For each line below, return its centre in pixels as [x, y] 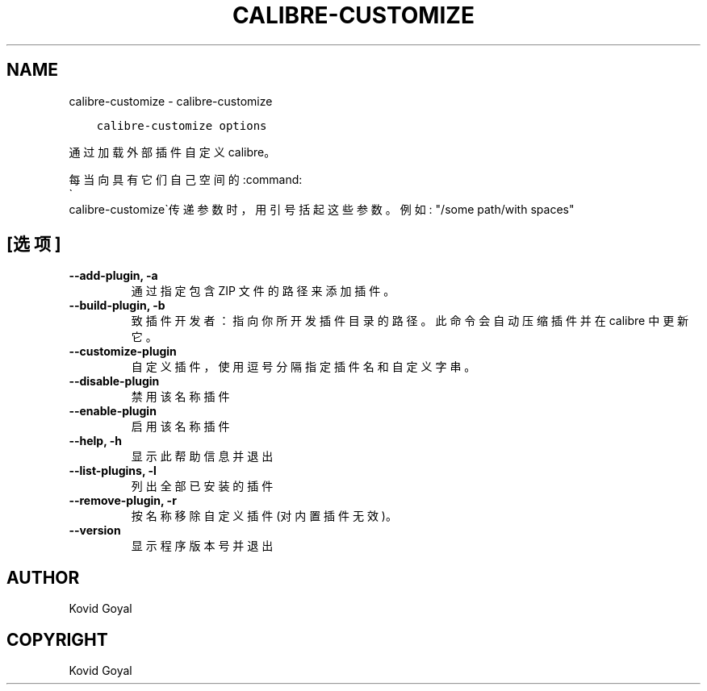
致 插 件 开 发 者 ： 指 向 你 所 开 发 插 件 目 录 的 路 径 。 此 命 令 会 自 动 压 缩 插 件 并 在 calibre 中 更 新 [410, 321]
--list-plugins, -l [113, 471]
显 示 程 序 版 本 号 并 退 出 [202, 546]
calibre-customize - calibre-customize [171, 101]
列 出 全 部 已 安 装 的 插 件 [202, 486]
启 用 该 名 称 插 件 [180, 427]
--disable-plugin [114, 381]
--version [95, 531]
